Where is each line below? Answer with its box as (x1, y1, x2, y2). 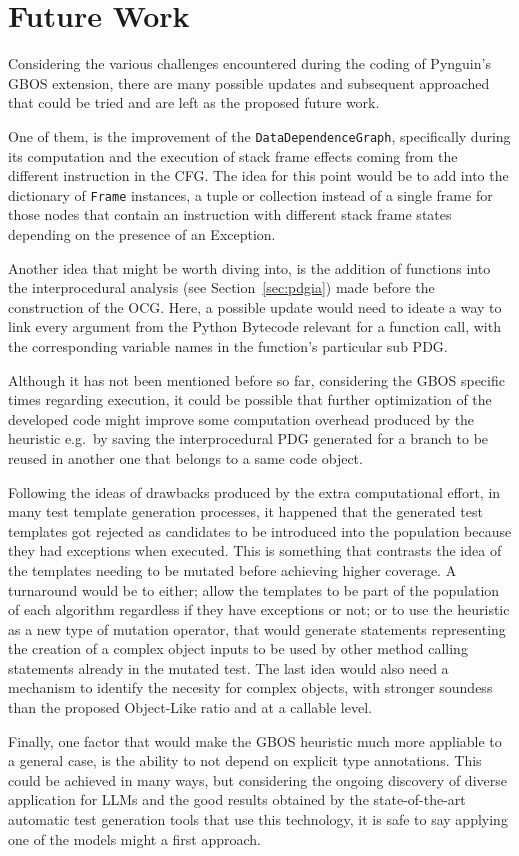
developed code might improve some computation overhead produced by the (8, 408, 475, 429)
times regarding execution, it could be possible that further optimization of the (8, 389, 492, 410)
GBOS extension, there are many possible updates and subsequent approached (8, 72, 490, 93)
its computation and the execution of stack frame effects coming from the (8, 145, 458, 166)
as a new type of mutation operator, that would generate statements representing (8, 618, 506, 639)
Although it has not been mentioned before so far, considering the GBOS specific (8, 369, 505, 390)
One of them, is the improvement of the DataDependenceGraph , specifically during (8, 125, 511, 146)
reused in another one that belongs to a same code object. (8, 447, 363, 468)
